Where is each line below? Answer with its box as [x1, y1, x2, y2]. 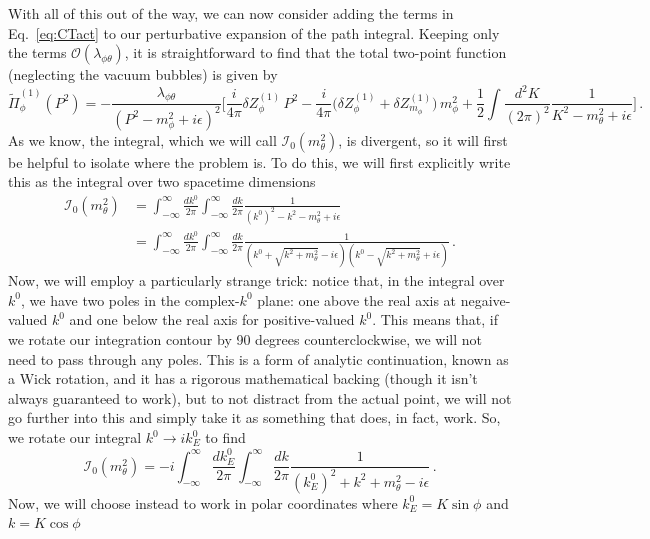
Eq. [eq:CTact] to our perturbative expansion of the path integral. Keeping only [8, 22, 500, 43]
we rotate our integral [8, 427, 142, 448]
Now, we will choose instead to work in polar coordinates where [8, 492, 398, 513]
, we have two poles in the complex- [20, 289, 240, 310]
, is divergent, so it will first [338, 129, 508, 150]
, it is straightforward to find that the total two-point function [124, 42, 507, 63]
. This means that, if [372, 309, 498, 330]
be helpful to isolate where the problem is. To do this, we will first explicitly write [8, 151, 511, 172]
